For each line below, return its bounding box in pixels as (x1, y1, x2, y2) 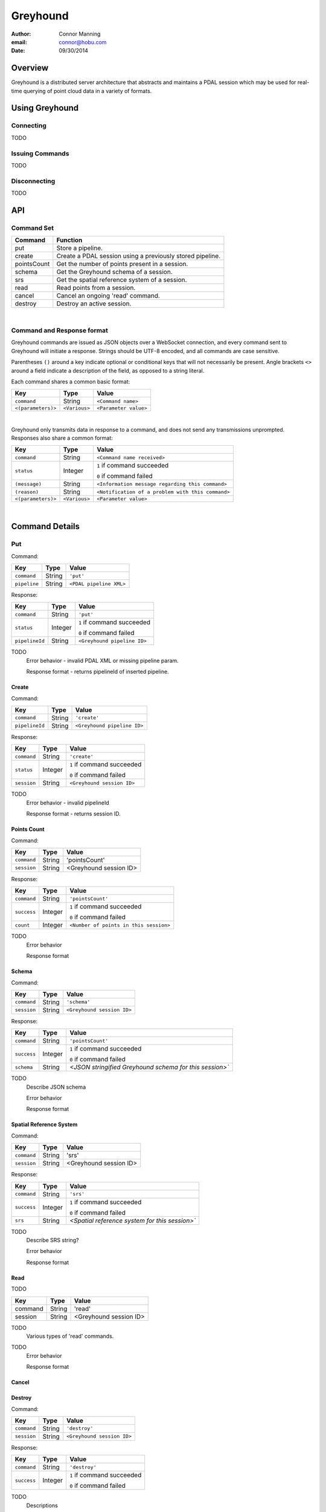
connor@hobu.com (59, 38, 107, 45)
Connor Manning (59, 30, 101, 37)
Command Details (11, 521, 80, 532)
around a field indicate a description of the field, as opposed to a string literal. (11, 367, 205, 374)
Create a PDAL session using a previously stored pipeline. (56, 252, 220, 260)
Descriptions (26, 1502, 59, 1509)
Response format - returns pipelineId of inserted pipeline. (26, 668, 169, 676)
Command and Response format (11, 326, 108, 334)
